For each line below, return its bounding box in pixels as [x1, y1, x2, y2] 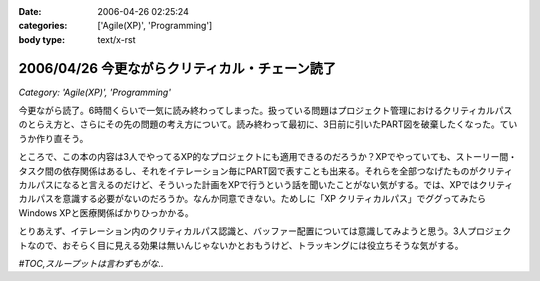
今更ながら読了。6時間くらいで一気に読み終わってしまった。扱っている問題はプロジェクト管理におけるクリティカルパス [18, 105, 513, 117]
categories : [18, 20, 68, 32]
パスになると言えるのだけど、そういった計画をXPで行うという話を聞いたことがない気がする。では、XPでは [35, 179, 479, 191]
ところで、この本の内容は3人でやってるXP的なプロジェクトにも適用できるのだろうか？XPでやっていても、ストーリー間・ [18, 151, 518, 163]
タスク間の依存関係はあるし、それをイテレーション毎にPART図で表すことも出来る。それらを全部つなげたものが [18, 165, 479, 177]
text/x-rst [97, 33, 136, 45]
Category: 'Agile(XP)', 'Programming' [18, 86, 172, 98]
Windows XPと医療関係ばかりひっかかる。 [18, 206, 194, 219]
